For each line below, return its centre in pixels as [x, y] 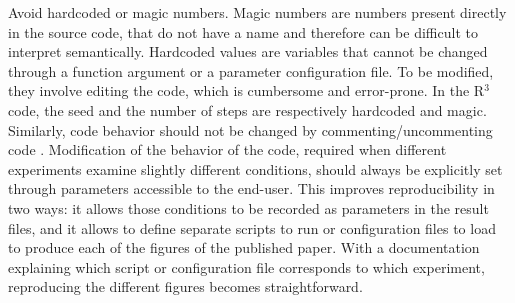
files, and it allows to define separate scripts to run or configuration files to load [252, 227]
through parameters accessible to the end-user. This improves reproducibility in [251, 188]
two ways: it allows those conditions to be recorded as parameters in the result [248, 207]
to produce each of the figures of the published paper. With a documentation [244, 247]
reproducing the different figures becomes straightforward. [185, 286]
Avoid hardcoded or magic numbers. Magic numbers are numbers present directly [257, 12]
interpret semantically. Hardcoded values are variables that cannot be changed [248, 51]
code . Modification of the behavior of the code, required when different [227, 149]
